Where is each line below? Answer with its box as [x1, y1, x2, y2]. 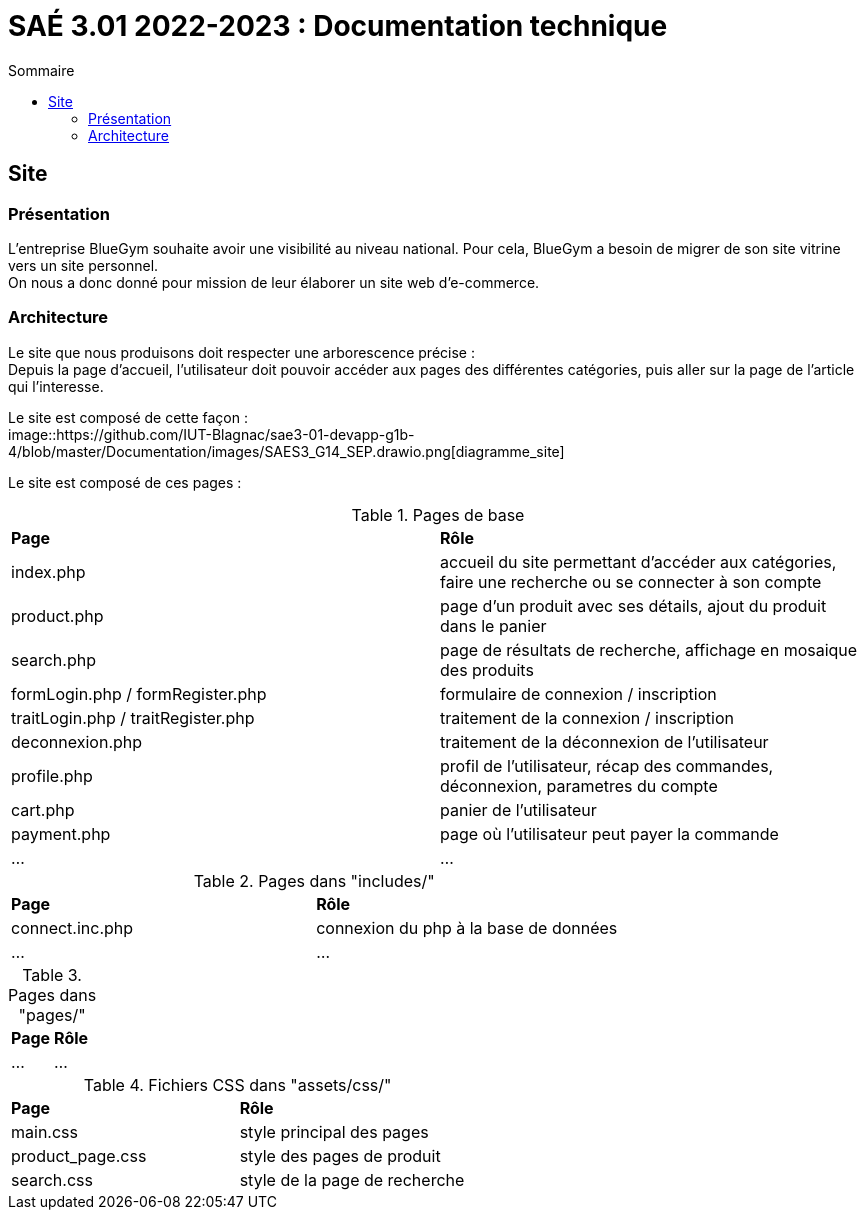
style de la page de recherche [239, 1169, 465, 1190]
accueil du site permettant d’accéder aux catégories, [440, 551, 837, 572]
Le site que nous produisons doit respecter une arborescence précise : [8, 343, 475, 361]
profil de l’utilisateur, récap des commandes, [440, 755, 774, 776]
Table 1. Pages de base [351, 504, 525, 525]
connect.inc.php [11, 917, 134, 938]
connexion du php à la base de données [316, 917, 618, 938]
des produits [440, 659, 534, 680]
